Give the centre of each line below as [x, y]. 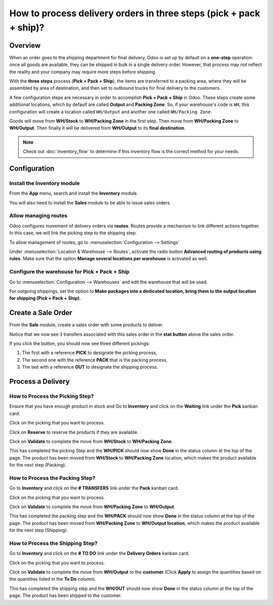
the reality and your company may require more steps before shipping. [83, 72]
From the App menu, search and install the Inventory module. [74, 193]
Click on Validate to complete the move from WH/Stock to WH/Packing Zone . [91, 441]
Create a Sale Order [41, 313]
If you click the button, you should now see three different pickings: [80, 344]
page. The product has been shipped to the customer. [65, 595]
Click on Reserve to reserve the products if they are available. [74, 432]
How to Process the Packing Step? [52, 478]
